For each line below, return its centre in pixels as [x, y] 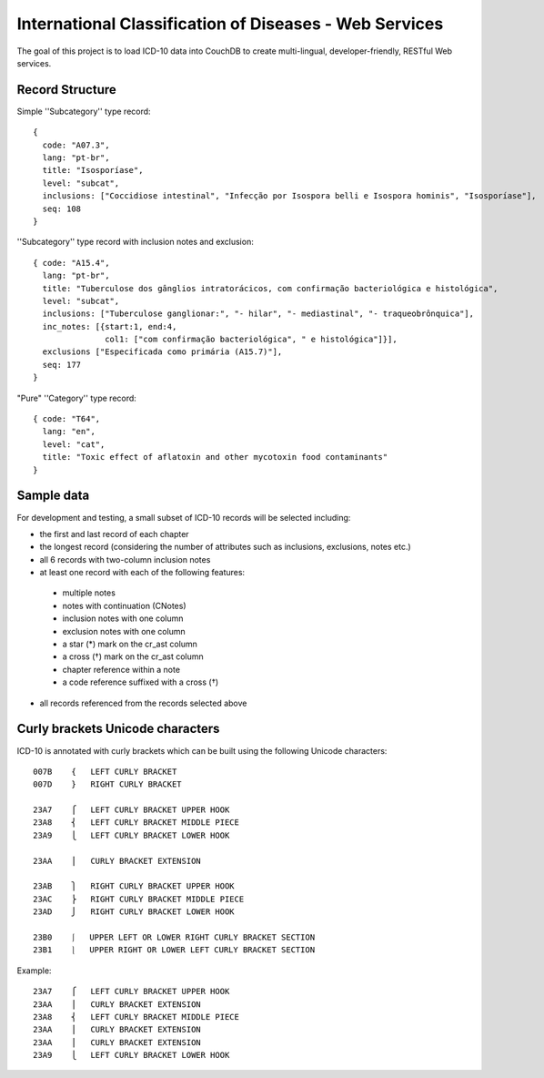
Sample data [53, 496]
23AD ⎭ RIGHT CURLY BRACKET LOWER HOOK [134, 912]
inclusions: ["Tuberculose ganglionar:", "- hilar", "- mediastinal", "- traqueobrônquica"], [258, 314]
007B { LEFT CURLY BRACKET [105, 771]
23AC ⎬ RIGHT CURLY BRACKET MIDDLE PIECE [139, 899]
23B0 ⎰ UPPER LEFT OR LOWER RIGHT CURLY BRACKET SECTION [174, 937]
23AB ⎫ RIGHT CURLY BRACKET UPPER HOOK [134, 886]
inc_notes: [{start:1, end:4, [110, 326]
